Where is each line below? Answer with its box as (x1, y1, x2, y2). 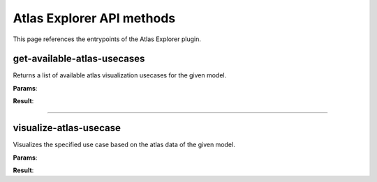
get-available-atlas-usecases (13, 53, 145, 65)
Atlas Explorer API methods (13, 10, 176, 26)
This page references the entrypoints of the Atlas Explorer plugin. (13, 35, 202, 43)
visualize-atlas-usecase (13, 122, 121, 134)
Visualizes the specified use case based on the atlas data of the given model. (13, 140, 235, 149)
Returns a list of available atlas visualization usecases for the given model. (13, 71, 227, 79)
